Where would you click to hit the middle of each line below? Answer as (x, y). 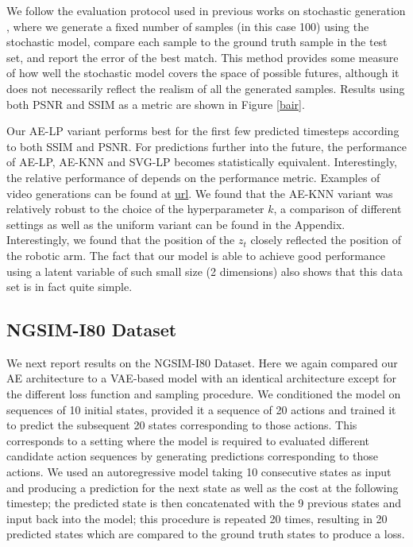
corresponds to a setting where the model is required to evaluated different (188, 440)
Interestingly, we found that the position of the (121, 240)
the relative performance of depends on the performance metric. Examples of (193, 177)
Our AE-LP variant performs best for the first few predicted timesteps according (203, 131)
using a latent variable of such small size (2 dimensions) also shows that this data (205, 271)
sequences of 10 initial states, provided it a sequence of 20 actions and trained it (201, 409)
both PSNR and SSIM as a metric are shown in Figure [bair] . (156, 104)
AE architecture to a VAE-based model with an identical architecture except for (202, 378)
